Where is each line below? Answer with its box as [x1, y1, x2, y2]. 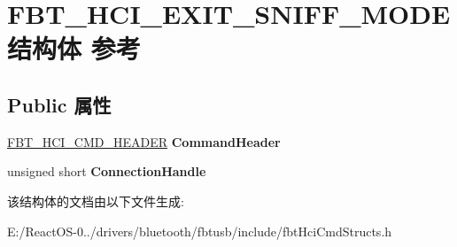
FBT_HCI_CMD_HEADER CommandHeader [7, 132, 281, 151]
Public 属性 [7, 90, 112, 118]
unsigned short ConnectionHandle [7, 162, 206, 181]
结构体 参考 [7, 30, 141, 66]
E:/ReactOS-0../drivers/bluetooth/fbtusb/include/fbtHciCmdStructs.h [7, 221, 392, 240]
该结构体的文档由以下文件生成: [7, 191, 184, 210]
